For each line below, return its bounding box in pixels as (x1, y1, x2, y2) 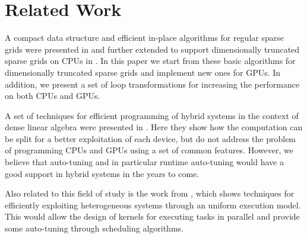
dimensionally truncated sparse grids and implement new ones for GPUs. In (5, 66, 281, 78)
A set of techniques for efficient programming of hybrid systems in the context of (5, 109, 299, 121)
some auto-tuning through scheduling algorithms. (5, 222, 183, 234)
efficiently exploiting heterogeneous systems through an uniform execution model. (5, 198, 301, 211)
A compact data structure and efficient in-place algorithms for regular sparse (5, 31, 284, 44)
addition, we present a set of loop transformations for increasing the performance (5, 78, 300, 90)
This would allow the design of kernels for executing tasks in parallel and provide (5, 210, 300, 223)
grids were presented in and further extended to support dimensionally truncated (5, 43, 300, 55)
